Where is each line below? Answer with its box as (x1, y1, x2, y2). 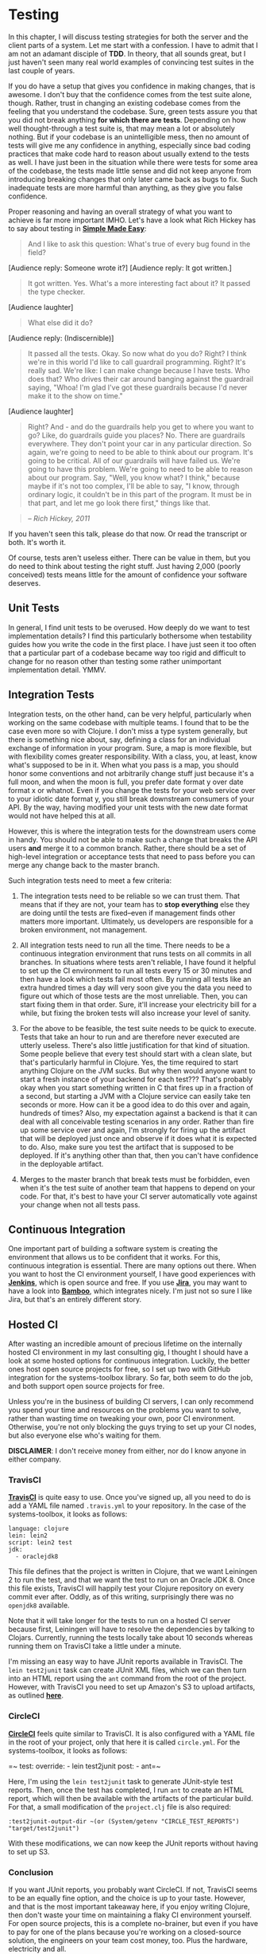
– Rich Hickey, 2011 (27, 513, 91, 523)
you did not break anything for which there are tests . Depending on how (8, 115, 246, 124)
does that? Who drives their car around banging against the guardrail (27, 374, 254, 383)
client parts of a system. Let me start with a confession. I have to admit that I (8, 40, 258, 49)
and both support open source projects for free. (8, 1381, 165, 1391)
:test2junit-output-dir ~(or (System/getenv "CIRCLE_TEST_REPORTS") (8, 1817, 240, 1826)
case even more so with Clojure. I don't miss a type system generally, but (8, 726, 248, 736)
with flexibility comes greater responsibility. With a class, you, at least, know (8, 751, 258, 761)
